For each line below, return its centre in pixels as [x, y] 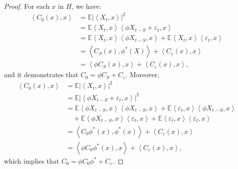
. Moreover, [142, 74]
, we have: [86, 6]
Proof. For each [27, 6]
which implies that [32, 161]
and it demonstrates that [41, 74]
